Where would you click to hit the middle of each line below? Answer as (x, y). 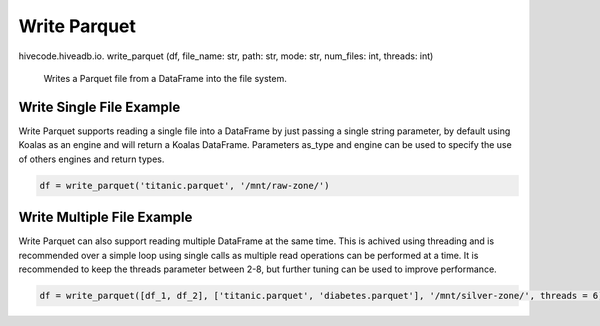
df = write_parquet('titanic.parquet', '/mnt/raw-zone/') (184, 185)
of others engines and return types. (91, 159)
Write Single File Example (99, 106)
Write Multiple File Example (105, 217)
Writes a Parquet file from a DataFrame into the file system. (165, 78)
